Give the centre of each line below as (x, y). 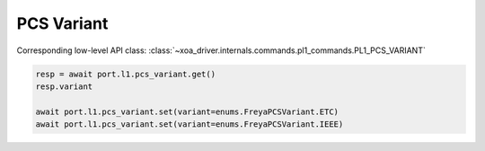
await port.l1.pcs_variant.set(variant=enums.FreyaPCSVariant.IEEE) (190, 124)
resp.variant (64, 86)
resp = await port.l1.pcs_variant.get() (125, 74)
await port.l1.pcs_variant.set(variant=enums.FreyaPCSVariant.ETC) (187, 111)
